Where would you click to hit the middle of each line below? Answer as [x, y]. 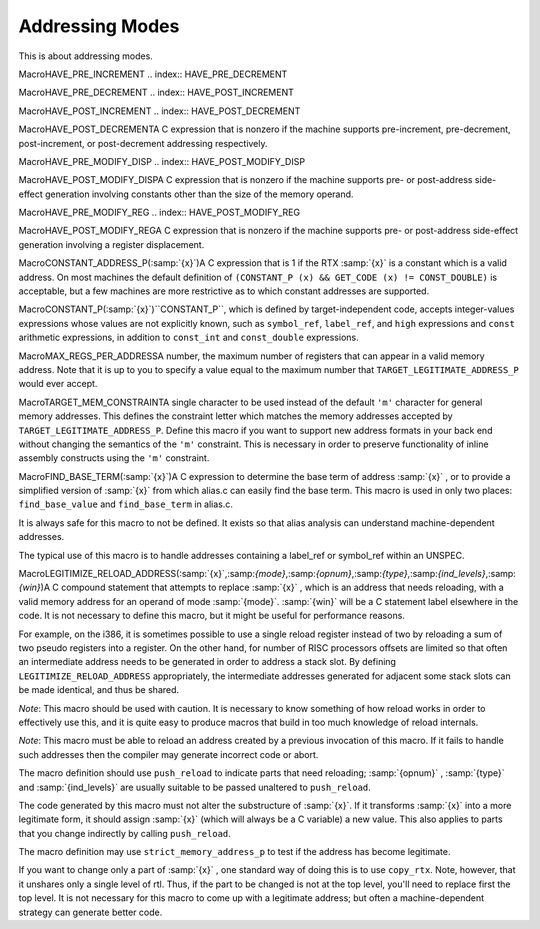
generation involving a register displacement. [111, 244]
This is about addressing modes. [86, 56]
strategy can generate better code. [90, 912]
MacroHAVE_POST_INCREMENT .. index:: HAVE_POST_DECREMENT [159, 111]
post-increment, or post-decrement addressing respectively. [143, 143]
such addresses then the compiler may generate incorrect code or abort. [168, 754]
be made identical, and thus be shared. [99, 690]
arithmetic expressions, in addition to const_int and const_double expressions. [188, 337]
